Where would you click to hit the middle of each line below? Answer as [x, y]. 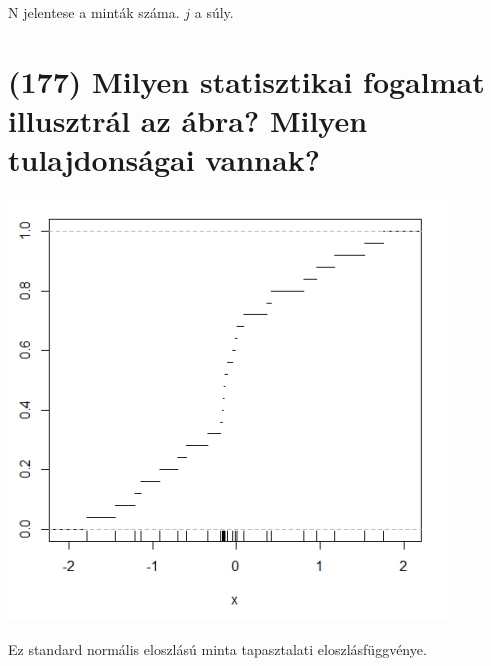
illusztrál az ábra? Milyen [188, 119]
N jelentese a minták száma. [94, 12]
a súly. [214, 12]
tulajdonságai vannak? [164, 159]
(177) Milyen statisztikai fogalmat [246, 80]
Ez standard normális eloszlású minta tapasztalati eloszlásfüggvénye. [217, 648]
